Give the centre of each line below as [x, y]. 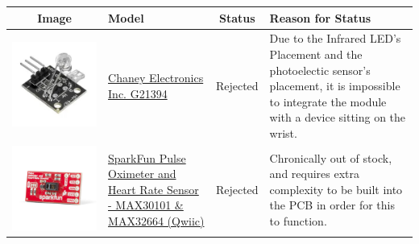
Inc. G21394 [138, 93]
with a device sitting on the [338, 117]
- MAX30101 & [146, 205]
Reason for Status [320, 17]
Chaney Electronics [156, 78]
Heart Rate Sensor [153, 189]
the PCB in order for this [332, 205]
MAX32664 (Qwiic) [156, 220]
